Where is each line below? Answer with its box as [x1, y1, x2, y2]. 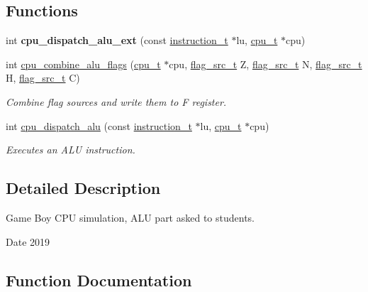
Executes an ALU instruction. [6, 142, 135, 157]
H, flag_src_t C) [6, 70, 80, 85]
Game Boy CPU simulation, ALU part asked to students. [6, 210, 255, 225]
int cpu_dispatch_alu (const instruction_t [6, 118, 192, 133]
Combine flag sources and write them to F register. [6, 94, 227, 109]
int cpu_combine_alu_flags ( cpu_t [6, 56, 161, 71]
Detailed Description [6, 177, 161, 199]
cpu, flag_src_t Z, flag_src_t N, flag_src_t [169, 56, 362, 71]
